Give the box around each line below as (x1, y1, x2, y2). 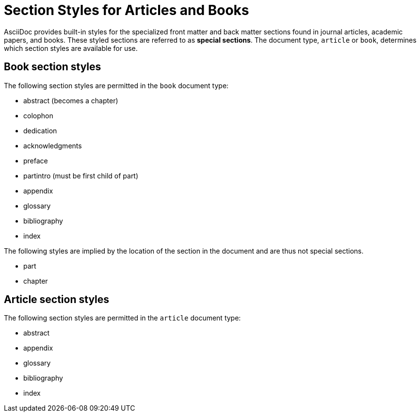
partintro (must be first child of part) (23, 171, 139, 180)
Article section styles (4, 293, 110, 306)
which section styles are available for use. (4, 44, 138, 52)
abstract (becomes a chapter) (23, 96, 118, 105)
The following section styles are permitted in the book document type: (4, 81, 229, 90)
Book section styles (4, 61, 101, 73)
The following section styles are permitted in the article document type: (4, 314, 241, 322)
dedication (23, 126, 57, 135)
